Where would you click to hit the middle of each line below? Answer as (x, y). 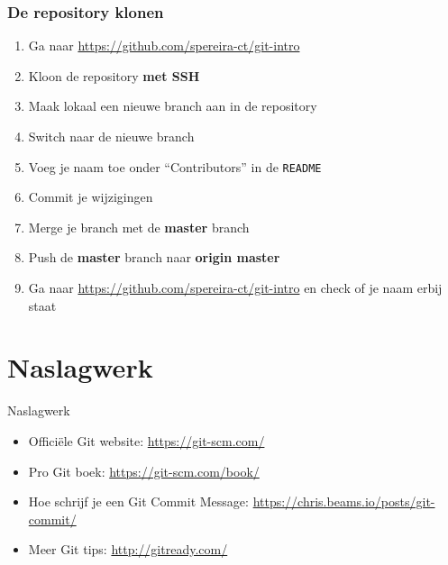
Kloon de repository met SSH (114, 75)
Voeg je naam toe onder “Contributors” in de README (175, 166)
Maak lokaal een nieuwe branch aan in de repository (173, 106)
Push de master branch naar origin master (154, 257)
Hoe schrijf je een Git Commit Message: (138, 501)
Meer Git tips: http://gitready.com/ (128, 549)
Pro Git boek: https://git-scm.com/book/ (144, 471)
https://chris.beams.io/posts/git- (344, 501)
